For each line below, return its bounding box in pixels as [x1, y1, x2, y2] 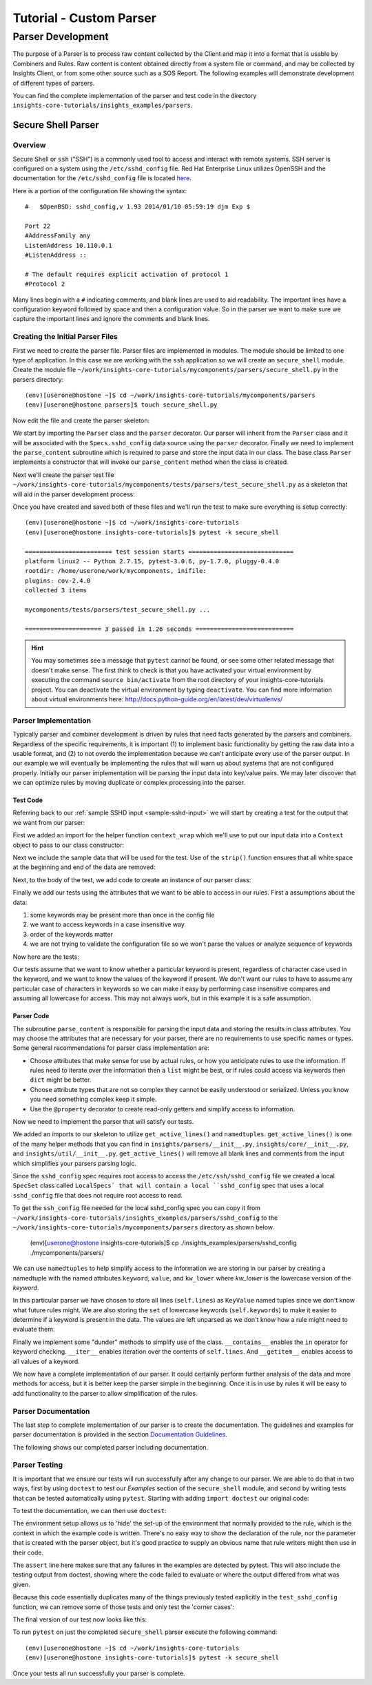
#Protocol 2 [25, 280, 65, 288]
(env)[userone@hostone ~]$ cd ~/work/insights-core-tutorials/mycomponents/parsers [25, 391, 316, 400]
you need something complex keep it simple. [30, 1095, 157, 1104]
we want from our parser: [12, 818, 85, 826]
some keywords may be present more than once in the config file [30, 911, 215, 919]
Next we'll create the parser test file [12, 470, 114, 479]
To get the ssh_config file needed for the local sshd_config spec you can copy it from [12, 1204, 261, 1212]
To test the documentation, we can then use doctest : [12, 1507, 167, 1515]
